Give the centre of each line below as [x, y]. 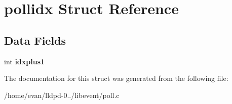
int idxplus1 [25, 61]
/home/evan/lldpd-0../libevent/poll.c [62, 95]
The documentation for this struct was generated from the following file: [116, 78]
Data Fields [35, 40]
